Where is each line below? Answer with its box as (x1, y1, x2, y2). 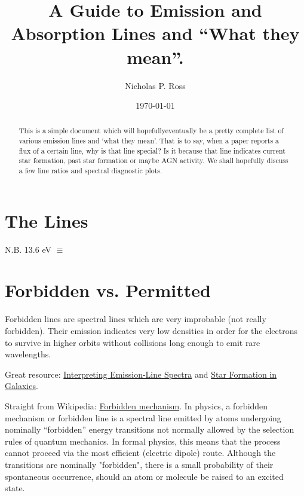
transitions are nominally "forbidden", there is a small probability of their (5, 458, 274, 470)
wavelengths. (5, 348, 51, 360)
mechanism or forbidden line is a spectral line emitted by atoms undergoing (5, 411, 281, 424)
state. (5, 482, 25, 494)
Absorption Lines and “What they (11, 21, 300, 45)
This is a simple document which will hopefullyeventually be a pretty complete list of (19, 125, 284, 136)
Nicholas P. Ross (125, 79, 186, 91)
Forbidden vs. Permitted (5, 278, 211, 302)
